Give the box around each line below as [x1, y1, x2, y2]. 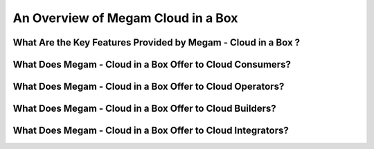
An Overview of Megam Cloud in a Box [12, 10, 238, 26]
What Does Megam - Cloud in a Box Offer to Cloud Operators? [12, 81, 285, 92]
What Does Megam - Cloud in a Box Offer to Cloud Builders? [12, 103, 276, 115]
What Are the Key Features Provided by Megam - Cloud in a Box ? [12, 37, 301, 48]
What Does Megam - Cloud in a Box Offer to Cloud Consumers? [12, 59, 291, 70]
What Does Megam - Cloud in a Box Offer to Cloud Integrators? [12, 125, 289, 137]
